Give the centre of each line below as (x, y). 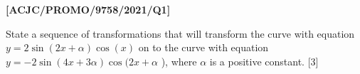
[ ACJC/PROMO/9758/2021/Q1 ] (88, 9)
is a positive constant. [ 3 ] (264, 61)
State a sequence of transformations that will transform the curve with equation (180, 33)
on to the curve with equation (203, 47)
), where (179, 61)
